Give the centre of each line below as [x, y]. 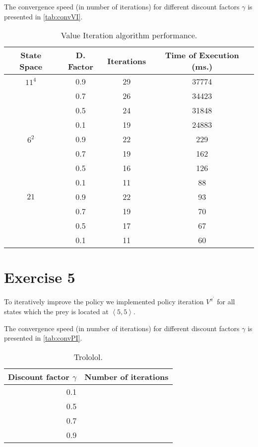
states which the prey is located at [56, 311]
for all [226, 302]
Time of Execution [202, 55]
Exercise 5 [40, 277]
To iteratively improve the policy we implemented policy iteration [104, 302]
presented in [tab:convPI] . [43, 338]
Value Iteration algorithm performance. [129, 35]
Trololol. [88, 357]
